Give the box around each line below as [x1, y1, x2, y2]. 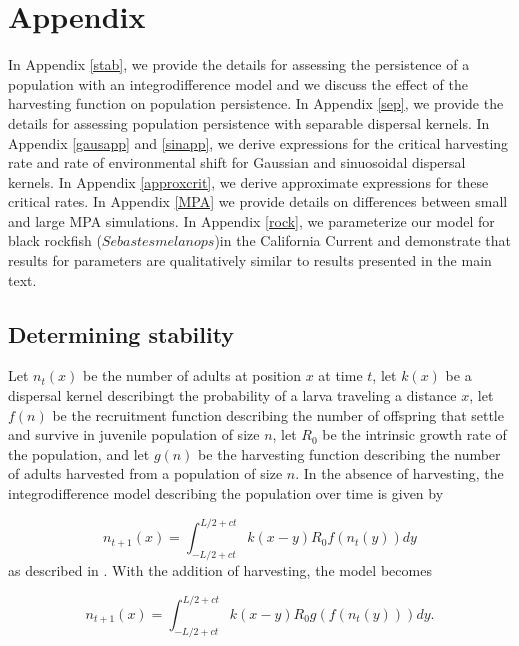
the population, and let [8, 443, 150, 464]
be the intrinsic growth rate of [322, 424, 507, 445]
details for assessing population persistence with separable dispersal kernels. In [8, 112, 490, 133]
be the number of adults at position [82, 365, 301, 386]
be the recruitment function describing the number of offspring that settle [52, 404, 504, 425]
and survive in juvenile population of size [8, 424, 260, 445]
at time [318, 365, 363, 386]
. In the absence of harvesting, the [295, 463, 504, 484]
